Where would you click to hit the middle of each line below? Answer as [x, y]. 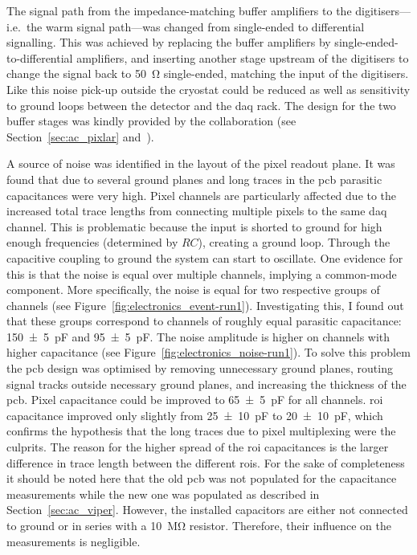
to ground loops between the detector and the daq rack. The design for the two [201, 105]
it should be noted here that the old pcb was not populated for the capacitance [202, 478]
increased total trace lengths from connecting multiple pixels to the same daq [197, 211]
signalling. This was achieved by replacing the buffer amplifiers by [169, 42]
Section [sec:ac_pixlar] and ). [80, 136]
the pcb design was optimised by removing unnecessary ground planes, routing [200, 368]
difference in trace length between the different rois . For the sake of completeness [206, 462]
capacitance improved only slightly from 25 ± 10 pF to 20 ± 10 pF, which [195, 415]
